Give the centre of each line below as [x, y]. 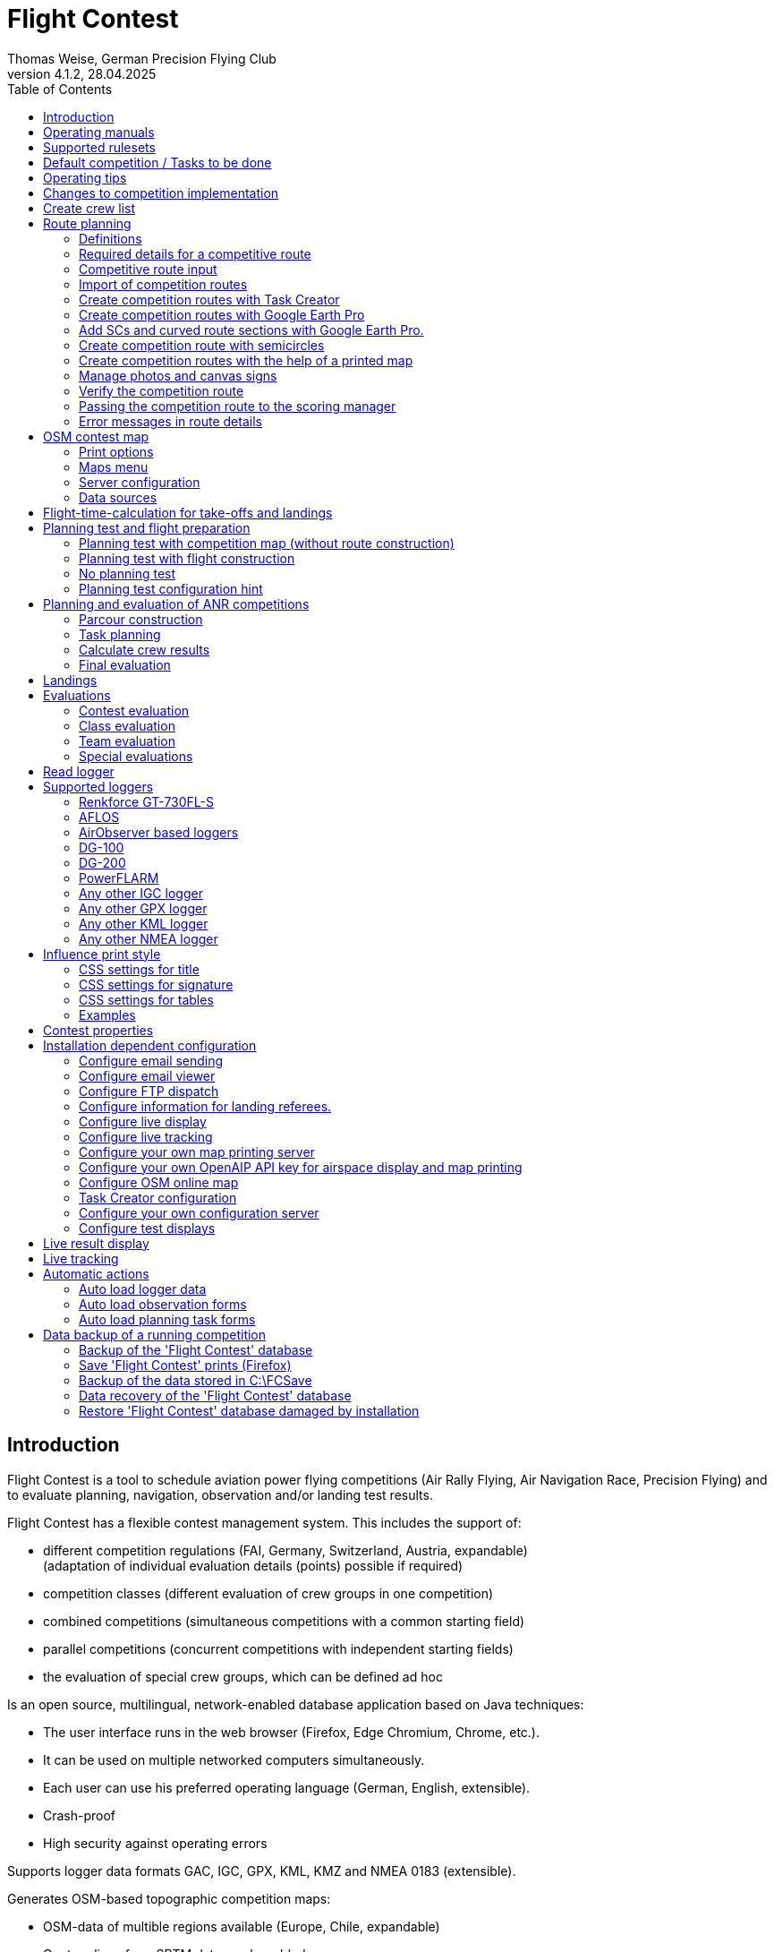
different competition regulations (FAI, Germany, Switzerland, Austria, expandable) [285, 1550]
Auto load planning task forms [167, 1319]
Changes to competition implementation [161, 193]
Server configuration [140, 482]
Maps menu [114, 467]
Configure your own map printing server [197, 1152]
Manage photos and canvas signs [178, 375]
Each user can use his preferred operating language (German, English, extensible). [287, 1787]
